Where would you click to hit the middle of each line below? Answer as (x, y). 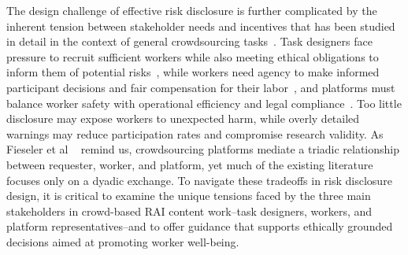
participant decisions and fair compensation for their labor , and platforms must (201, 87)
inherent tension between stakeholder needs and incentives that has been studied (201, 26)
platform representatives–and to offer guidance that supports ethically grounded (200, 226)
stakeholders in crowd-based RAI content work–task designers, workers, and (189, 211)
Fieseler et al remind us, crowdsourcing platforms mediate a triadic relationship (203, 149)
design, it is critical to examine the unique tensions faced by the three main (189, 196)
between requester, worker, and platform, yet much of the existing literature (190, 164)
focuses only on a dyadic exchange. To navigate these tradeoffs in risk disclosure (199, 180)
